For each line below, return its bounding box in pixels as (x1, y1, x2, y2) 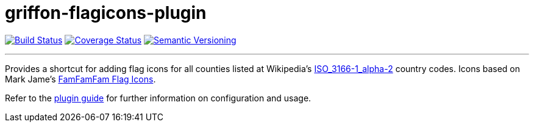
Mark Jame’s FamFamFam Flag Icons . (5, 73, 156, 84)
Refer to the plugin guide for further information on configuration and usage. (5, 92, 311, 103)
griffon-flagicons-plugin (5, 2, 207, 23)
